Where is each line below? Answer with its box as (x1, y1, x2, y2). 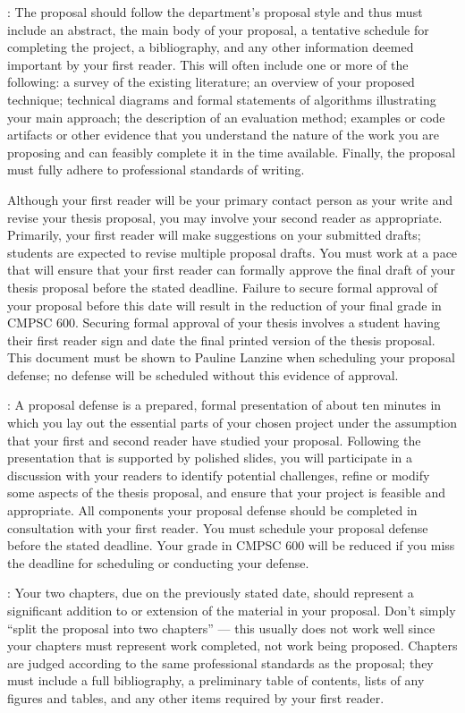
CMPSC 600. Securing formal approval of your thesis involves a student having (7, 313, 441, 332)
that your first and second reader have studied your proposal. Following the (7, 430, 421, 449)
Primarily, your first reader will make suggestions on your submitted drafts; (7, 225, 421, 244)
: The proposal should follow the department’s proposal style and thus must (7, 3, 423, 21)
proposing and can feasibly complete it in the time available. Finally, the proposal (7, 142, 456, 161)
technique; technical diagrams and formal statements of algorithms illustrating (7, 89, 436, 108)
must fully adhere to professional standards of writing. (7, 160, 305, 179)
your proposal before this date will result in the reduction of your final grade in (7, 295, 442, 314)
